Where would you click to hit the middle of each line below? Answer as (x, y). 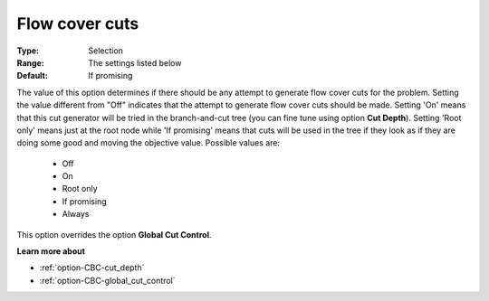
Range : (30, 62)
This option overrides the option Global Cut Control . (114, 234)
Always (76, 214)
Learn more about (51, 251)
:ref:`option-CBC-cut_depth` (92, 268)
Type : (28, 51)
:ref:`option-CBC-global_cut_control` (107, 280)
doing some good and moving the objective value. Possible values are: (149, 143)
